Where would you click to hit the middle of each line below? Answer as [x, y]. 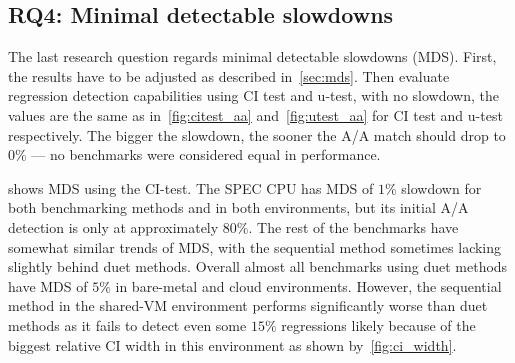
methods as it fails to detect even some [127, 324]
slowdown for [441, 187]
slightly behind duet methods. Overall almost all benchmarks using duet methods [258, 266]
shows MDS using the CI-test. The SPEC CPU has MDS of [191, 187]
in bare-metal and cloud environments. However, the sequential [308, 285]
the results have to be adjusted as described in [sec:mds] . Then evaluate [229, 75]
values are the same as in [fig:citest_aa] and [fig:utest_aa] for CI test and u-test [255, 114]
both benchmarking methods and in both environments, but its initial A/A [238, 207]
